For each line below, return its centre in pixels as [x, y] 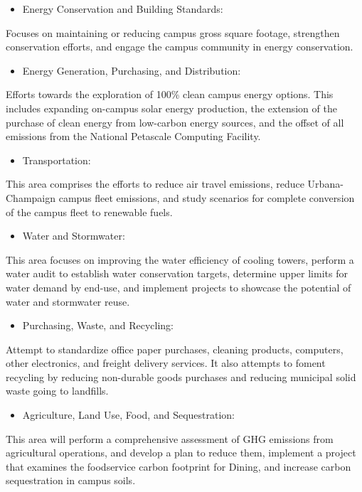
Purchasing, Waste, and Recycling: [98, 325]
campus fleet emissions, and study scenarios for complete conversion [207, 197]
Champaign [31, 197]
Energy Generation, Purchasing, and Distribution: [132, 70]
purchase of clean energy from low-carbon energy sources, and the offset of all [175, 122]
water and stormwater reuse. [68, 301]
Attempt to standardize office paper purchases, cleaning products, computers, [175, 349]
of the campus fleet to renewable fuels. [89, 212]
